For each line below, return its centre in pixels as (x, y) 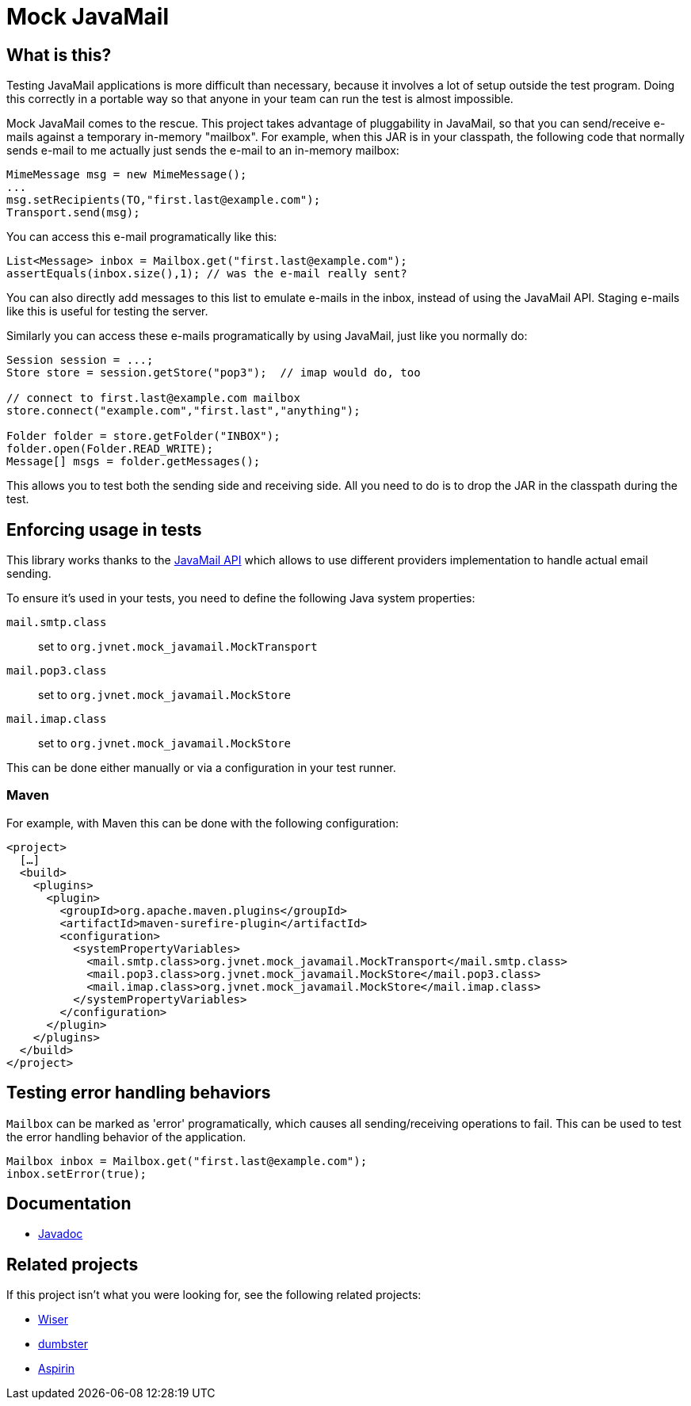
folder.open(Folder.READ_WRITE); (110, 449)
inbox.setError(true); (77, 1173)
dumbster (63, 1344)
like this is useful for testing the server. (107, 311)
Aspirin (57, 1369)
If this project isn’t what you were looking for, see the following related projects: (214, 1295)
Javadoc (61, 1234)
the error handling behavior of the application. (126, 1137)
